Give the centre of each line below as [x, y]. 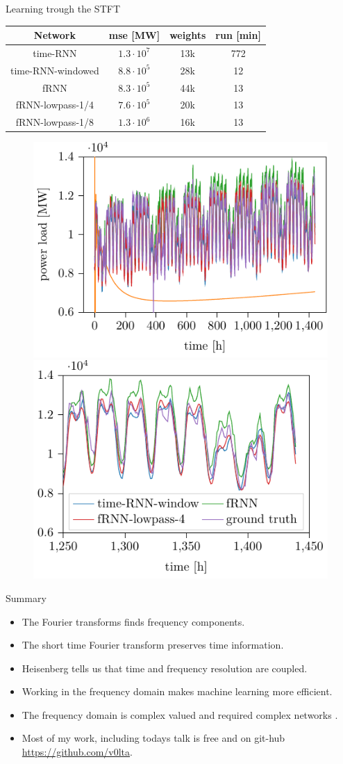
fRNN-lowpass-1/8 [55, 122]
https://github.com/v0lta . [77, 752]
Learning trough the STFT [63, 8]
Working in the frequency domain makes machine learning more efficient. [177, 691]
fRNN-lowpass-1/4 [55, 105]
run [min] [238, 35]
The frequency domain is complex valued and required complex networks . [180, 714]
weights [188, 35]
